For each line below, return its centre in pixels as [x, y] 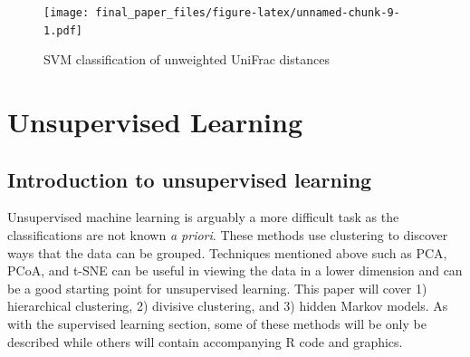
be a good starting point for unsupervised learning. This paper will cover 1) [217, 288]
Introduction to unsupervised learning [190, 179]
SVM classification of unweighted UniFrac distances [187, 59]
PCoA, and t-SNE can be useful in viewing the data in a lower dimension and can [235, 270]
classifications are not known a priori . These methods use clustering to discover [228, 235]
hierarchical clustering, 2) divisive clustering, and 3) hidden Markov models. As [228, 306]
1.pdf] [63, 30]
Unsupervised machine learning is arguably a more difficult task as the [203, 217]
